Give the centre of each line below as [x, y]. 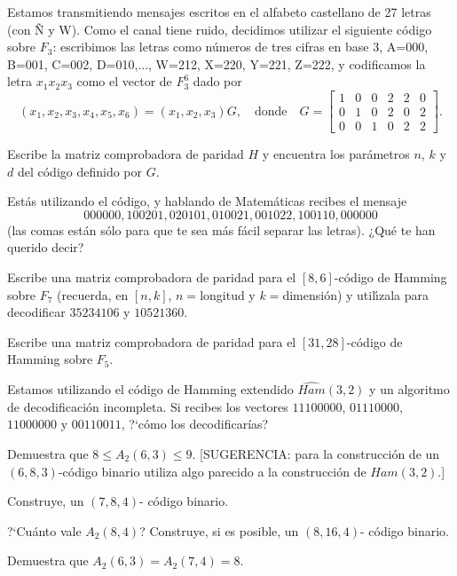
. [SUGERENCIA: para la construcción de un [316, 454]
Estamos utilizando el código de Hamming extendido [150, 389]
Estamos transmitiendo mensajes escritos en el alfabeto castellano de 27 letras [219, 12]
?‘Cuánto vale [44, 530]
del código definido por [80, 171]
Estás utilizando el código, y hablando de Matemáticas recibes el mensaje [207, 201]
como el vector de [124, 81]
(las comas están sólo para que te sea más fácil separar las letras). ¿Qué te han [221, 229]
